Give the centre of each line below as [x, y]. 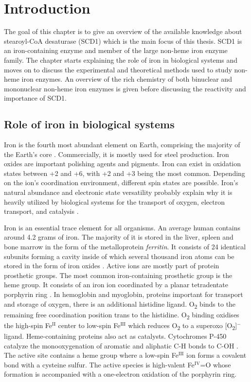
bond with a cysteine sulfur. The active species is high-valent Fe [99, 364]
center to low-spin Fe [89, 325]
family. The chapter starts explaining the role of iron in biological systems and [121, 60]
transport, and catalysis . [41, 211]
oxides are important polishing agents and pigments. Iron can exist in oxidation [123, 164]
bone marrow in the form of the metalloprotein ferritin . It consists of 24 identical [125, 247]
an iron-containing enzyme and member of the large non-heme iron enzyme [116, 50]
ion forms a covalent [216, 355]
